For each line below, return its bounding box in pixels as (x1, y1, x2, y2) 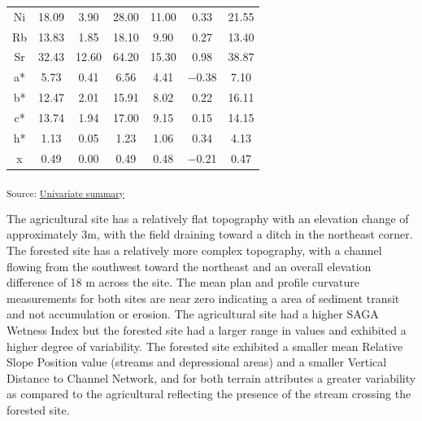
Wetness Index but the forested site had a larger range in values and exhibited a (7, 322, 407, 339)
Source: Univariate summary (7, 186, 124, 200)
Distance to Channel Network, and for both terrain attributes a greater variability (7, 369, 416, 386)
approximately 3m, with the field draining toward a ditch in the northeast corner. (7, 226, 413, 243)
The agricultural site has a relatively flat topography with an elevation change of (7, 209, 409, 226)
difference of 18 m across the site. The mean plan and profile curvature (7, 274, 359, 291)
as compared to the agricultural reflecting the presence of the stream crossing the (7, 385, 411, 402)
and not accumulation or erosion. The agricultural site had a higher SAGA (7, 305, 379, 322)
